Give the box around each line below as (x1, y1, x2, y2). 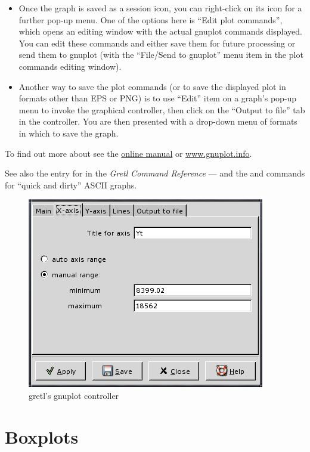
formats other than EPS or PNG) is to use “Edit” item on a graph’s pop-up (18, 92, 297, 104)
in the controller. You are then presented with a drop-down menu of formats (18, 115, 297, 128)
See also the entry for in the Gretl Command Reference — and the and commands (5, 167, 305, 179)
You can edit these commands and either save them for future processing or (18, 36, 296, 49)
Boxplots (5, 424, 79, 448)
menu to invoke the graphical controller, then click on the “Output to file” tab (18, 103, 305, 116)
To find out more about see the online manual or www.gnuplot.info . (5, 147, 252, 159)
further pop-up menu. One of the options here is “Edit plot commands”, (18, 13, 283, 26)
